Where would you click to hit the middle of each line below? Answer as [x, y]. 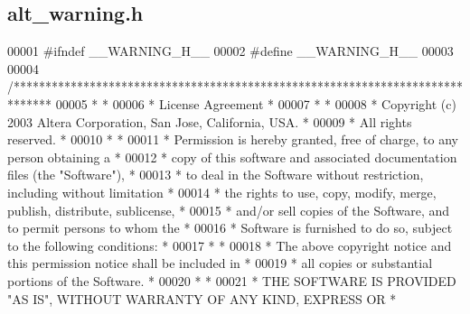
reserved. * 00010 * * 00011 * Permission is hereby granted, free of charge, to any [233, 139]
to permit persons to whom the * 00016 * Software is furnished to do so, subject [230, 228]
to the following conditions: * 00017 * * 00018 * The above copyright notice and [230, 245]
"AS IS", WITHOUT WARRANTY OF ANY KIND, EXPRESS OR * [202, 298]
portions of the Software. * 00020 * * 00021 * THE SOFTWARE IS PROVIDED [232, 280]
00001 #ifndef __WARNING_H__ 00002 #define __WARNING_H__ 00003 [230, 51]
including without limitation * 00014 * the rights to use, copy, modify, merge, [222, 192]
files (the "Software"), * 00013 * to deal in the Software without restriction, [216, 175]
